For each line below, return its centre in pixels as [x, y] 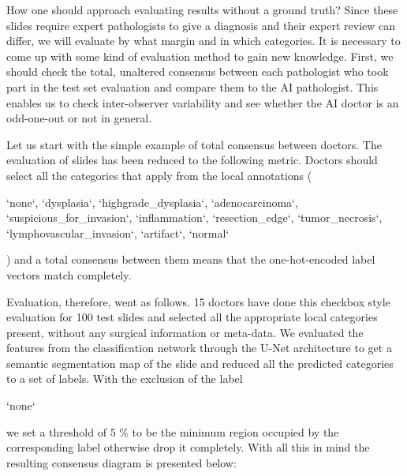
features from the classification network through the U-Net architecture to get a [199, 348]
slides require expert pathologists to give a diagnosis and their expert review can [201, 25]
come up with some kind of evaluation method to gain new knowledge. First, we [200, 56]
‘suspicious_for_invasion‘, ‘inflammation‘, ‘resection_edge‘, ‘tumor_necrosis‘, [194, 217]
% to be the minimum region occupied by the [229, 431]
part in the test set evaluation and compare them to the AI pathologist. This [192, 86]
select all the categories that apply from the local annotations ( [159, 175]
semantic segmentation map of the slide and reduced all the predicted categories [200, 363]
